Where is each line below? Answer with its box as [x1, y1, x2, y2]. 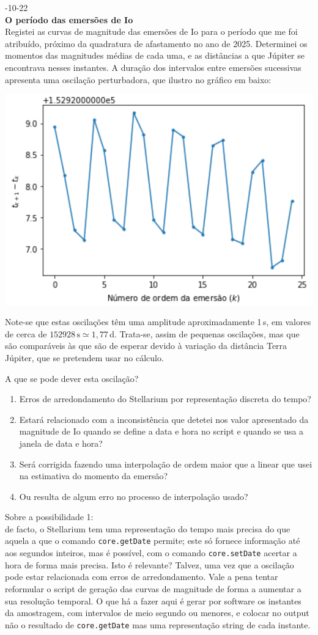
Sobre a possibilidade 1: [5, 510, 94, 523]
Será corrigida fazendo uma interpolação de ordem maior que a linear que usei [19, 457, 312, 470]
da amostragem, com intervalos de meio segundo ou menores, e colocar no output [5, 606, 309, 619]
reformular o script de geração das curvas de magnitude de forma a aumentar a [5, 582, 301, 595]
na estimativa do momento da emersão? [19, 469, 168, 482]
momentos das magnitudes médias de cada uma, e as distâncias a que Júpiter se [5, 49, 305, 62]
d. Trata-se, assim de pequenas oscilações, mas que [109, 327, 300, 340]
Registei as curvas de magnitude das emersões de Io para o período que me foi [5, 25, 298, 38]
